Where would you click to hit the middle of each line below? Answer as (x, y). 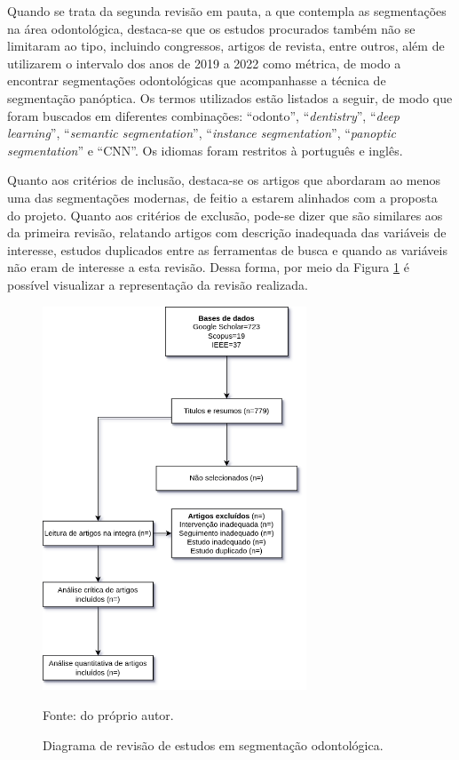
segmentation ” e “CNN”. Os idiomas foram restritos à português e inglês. (205, 150)
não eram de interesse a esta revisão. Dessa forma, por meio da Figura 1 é (208, 267)
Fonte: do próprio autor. (108, 715)
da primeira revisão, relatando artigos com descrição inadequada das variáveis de (227, 232)
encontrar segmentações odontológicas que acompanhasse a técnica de (197, 80)
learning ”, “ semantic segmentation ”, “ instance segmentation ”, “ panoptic (202, 133)
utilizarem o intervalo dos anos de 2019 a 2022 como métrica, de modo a (204, 63)
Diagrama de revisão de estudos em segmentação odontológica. (213, 744)
